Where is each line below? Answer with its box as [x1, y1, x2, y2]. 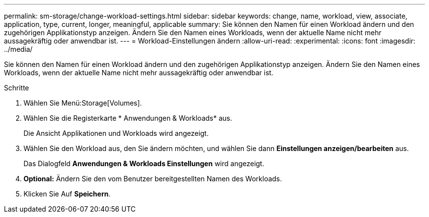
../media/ [4, 45, 33, 53]
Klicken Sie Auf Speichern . [24, 190, 111, 198]
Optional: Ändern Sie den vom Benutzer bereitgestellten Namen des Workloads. [24, 174, 282, 183]
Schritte [4, 84, 29, 92]
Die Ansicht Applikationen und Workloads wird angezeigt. [24, 129, 209, 137]
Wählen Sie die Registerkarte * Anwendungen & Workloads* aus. [24, 114, 232, 122]
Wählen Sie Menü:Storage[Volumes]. [24, 99, 142, 107]
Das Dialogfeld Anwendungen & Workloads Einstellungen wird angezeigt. [24, 159, 264, 168]
